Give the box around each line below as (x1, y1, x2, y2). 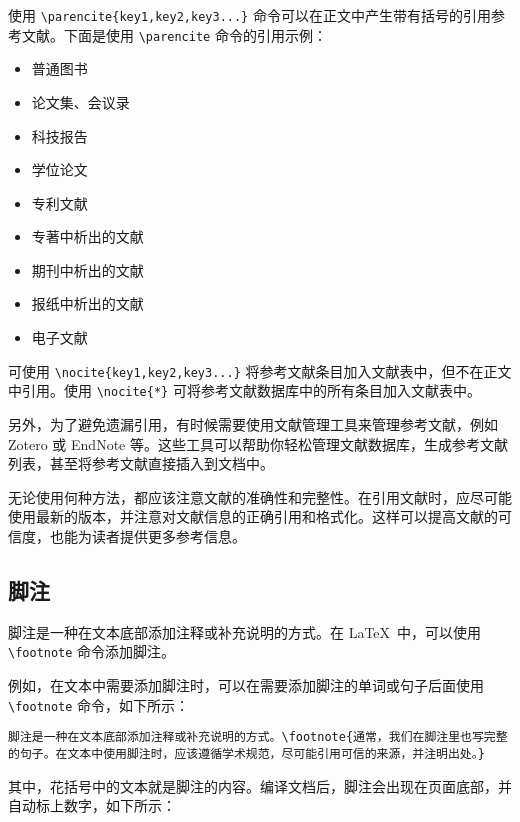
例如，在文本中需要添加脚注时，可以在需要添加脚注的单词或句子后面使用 (8, 674, 484, 695)
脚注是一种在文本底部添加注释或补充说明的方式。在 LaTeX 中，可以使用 (8, 621, 482, 642)
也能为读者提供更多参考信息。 (49, 525, 246, 546)
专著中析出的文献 (31, 226, 144, 247)
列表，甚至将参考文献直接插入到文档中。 (8, 453, 274, 474)
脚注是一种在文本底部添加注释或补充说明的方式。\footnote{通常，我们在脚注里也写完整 (8, 730, 508, 745)
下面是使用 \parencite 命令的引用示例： (63, 24, 327, 45)
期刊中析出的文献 (31, 259, 144, 280)
